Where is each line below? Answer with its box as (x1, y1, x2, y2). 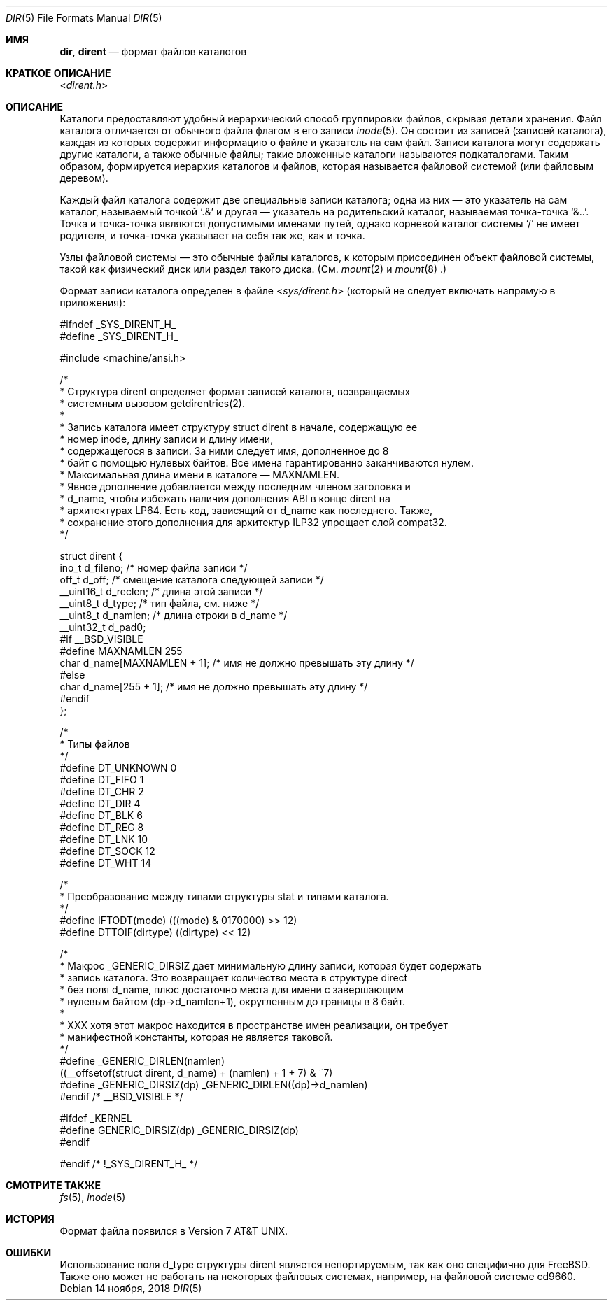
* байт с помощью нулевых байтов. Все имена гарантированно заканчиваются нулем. (59, 457, 474, 469)
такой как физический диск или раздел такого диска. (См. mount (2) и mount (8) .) (59, 263, 447, 275)
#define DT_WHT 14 (59, 857, 152, 869)
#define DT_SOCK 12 (59, 845, 155, 857)
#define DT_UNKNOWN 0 (59, 762, 177, 774)
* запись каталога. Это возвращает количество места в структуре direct (59, 972, 408, 984)
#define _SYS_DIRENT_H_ (59, 330, 178, 342)
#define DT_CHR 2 (59, 786, 144, 797)
